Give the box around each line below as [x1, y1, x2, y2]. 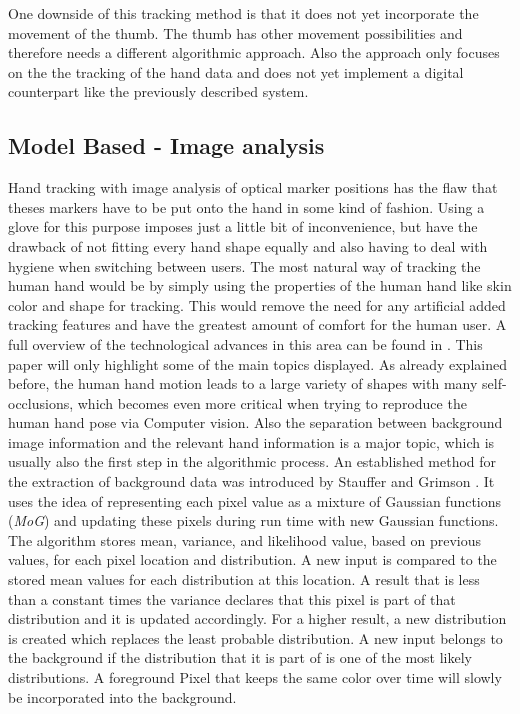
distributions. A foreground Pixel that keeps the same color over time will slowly [8, 667, 502, 688]
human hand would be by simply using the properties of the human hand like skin [8, 275, 512, 296]
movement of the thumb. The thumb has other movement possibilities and [8, 22, 463, 43]
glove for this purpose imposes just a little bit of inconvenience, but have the [8, 216, 478, 237]
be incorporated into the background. [8, 686, 237, 707]
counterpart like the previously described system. [8, 81, 309, 102]
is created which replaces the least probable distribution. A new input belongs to [8, 627, 503, 648]
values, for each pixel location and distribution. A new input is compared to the [8, 549, 497, 570]
